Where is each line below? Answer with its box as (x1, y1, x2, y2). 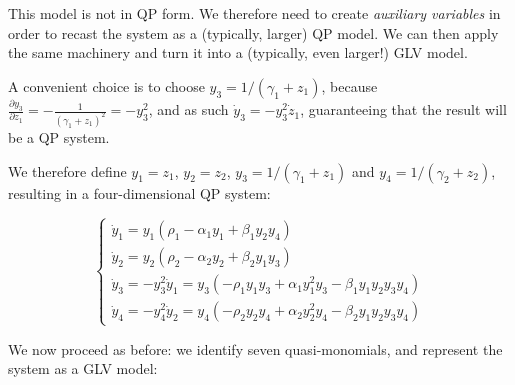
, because (321, 75, 378, 96)
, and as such (148, 99, 229, 120)
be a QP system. (8, 126, 110, 147)
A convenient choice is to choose (8, 75, 205, 96)
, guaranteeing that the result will (300, 99, 507, 120)
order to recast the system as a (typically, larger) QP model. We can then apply (8, 22, 499, 43)
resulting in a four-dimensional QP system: (8, 182, 271, 203)
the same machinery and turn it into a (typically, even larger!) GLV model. (8, 42, 468, 63)
